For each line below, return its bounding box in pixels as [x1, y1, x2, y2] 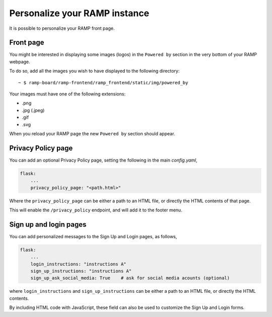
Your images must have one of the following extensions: [9, 91, 126, 97]
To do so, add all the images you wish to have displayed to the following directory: [9, 68, 180, 74]
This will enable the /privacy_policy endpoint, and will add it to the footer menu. [9, 207, 182, 213]
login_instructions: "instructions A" [30, 261, 126, 267]
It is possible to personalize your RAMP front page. [9, 25, 115, 31]
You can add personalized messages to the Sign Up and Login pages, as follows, [9, 233, 177, 239]
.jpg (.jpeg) [22, 107, 45, 113]
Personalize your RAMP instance [9, 8, 150, 19]
